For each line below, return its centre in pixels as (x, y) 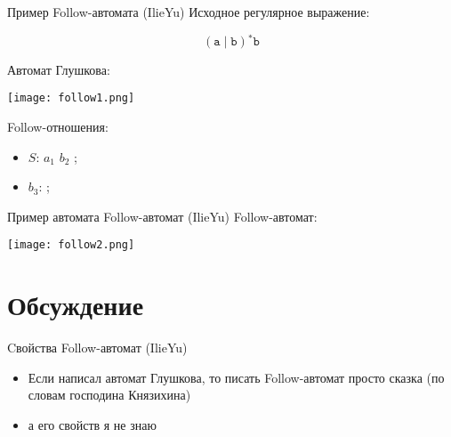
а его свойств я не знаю (92, 424)
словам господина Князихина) (109, 395)
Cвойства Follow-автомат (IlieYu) (97, 348)
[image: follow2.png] (71, 245)
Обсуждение (76, 305)
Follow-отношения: (58, 126)
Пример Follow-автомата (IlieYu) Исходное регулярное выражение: (189, 12)
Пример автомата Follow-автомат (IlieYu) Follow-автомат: (162, 216)
